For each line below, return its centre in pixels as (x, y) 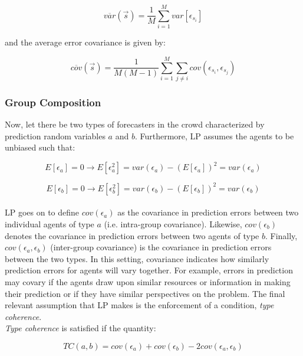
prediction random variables (55, 135)
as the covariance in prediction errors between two (208, 212)
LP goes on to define (42, 212)
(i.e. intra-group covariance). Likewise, (173, 224)
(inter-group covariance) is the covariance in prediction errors (161, 247)
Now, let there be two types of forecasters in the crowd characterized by (135, 124)
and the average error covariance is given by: (85, 42)
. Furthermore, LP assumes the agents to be (214, 135)
